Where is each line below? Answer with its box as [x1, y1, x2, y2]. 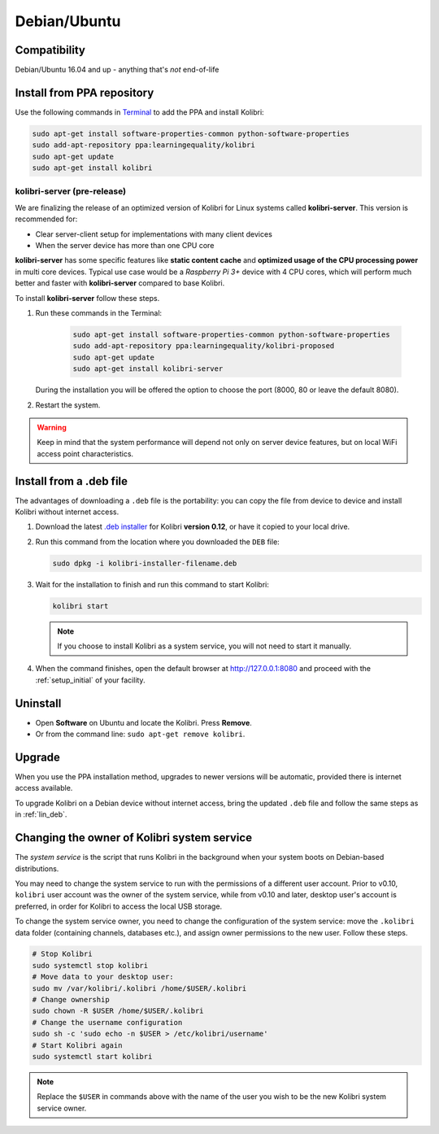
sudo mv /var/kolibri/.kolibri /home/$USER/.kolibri [32, 984, 247, 992]
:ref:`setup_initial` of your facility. [35, 675, 146, 685]
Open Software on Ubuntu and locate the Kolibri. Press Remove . [35, 717, 252, 727]
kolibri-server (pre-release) [15, 185, 126, 197]
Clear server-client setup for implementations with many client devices [35, 229, 272, 239]
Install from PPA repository [15, 85, 154, 99]
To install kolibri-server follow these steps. [15, 293, 160, 303]
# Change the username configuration [32, 1018, 183, 1027]
